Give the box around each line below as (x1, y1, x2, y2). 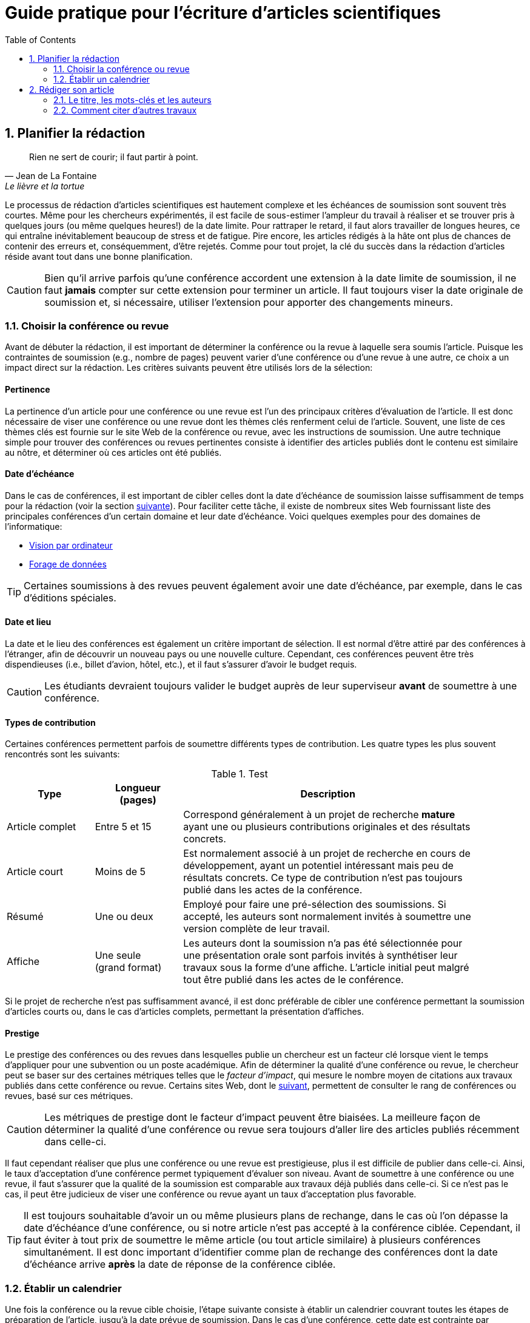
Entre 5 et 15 (95, 821, 152, 833)
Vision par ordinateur (29, 540, 113, 550)
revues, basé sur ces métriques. (5, 1091, 133, 1101)
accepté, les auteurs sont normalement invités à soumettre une (183, 910, 471, 923)
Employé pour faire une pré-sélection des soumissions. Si (183, 898, 446, 911)
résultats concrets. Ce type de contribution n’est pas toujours (183, 871, 463, 884)
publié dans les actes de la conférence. (183, 884, 363, 896)
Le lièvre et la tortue (5, 180, 85, 191)
